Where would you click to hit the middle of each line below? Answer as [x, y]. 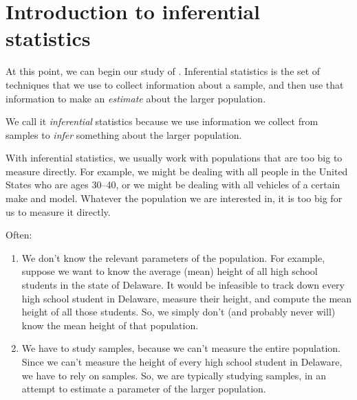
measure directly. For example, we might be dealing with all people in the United [177, 171]
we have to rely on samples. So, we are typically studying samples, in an [174, 375]
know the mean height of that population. [110, 325]
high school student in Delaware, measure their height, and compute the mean [187, 298]
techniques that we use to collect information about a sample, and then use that [175, 84]
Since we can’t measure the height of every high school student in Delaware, [182, 362]
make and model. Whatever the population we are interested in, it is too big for [174, 198]
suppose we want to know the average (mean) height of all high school [170, 271]
